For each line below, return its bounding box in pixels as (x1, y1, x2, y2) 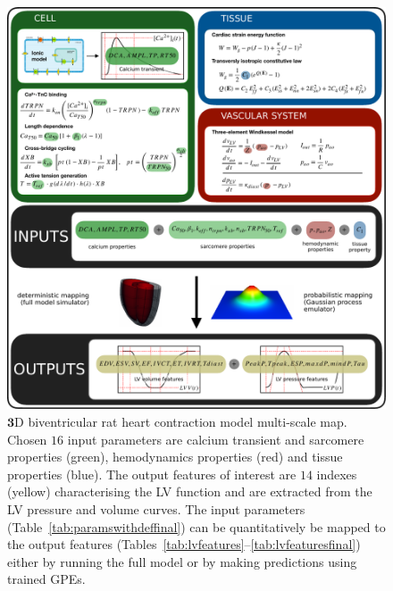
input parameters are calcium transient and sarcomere (67, 429, 364, 448)
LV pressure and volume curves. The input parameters (7, 499, 305, 518)
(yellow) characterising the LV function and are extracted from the (7, 482, 372, 501)
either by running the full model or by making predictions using (7, 552, 357, 570)
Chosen (7, 429, 47, 448)
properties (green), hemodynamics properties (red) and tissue (7, 447, 343, 466)
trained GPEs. (7, 570, 86, 588)
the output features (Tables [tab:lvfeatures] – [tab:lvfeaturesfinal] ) (7, 535, 361, 554)
